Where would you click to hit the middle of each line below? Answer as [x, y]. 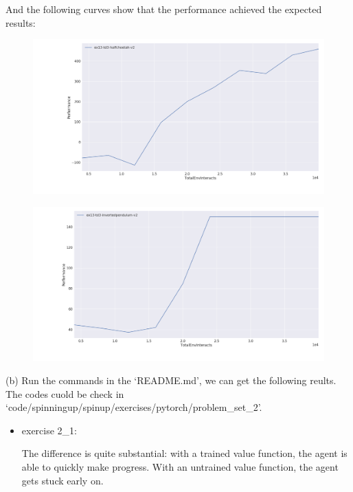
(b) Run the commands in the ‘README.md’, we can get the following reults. [171, 380]
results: [21, 22]
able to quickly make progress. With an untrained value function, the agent [180, 467]
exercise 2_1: [49, 430]
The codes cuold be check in [65, 393]
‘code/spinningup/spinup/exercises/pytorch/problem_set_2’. [134, 407]
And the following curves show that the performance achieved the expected [164, 9]
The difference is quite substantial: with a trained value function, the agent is [184, 453]
